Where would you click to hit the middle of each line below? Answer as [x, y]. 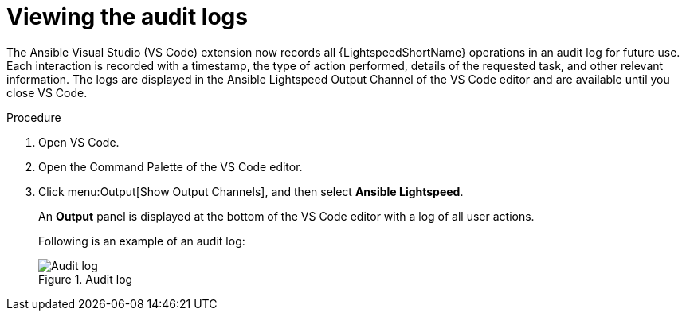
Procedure [34, 117]
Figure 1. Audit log [86, 279]
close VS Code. [47, 92]
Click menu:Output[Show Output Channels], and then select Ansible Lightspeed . [251, 191]
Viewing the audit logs [127, 17]
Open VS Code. [79, 142]
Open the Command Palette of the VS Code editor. [171, 166]
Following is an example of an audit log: [142, 241]
